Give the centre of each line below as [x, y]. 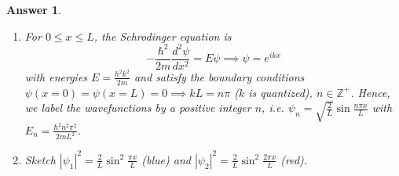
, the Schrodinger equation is [163, 36]
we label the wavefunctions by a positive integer [138, 108]
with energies [56, 76]
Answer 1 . [34, 9]
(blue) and [166, 159]
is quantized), [280, 92]
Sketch [40, 159]
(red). [294, 159]
